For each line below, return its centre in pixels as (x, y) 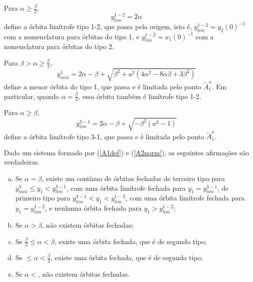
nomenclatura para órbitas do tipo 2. (59, 46)
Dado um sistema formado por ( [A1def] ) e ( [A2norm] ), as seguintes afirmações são (126, 152)
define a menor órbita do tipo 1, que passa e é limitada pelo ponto (103, 86)
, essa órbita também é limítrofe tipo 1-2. (140, 96)
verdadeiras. (22, 162)
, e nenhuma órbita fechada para (93, 208)
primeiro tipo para (43, 198)
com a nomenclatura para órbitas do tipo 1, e (72, 36)
